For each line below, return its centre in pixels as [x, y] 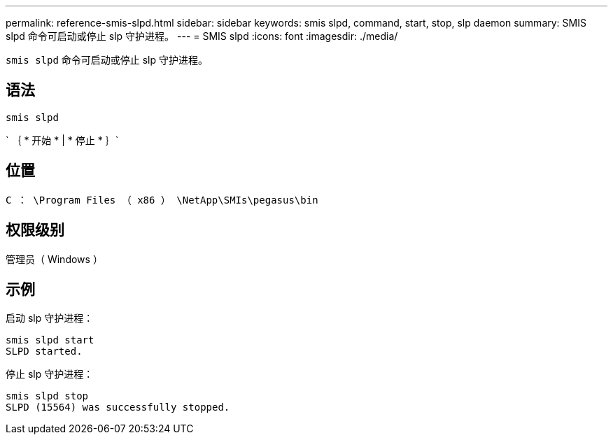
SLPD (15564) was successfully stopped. [118, 407]
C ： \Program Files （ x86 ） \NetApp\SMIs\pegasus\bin [162, 200]
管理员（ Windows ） [54, 259]
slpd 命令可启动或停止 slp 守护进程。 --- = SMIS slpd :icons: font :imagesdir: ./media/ [202, 36]
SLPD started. [44, 352]
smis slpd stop [47, 396]
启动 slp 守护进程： [50, 318]
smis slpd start [50, 340]
